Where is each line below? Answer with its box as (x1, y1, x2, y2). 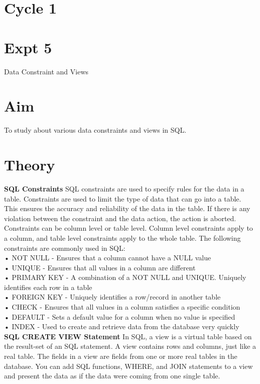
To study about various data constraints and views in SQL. (4, 125, 187, 135)
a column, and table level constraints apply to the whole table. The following (4, 232, 241, 243)
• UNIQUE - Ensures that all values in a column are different (4, 262, 196, 272)
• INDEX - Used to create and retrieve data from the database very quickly (4, 321, 239, 332)
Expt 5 (4, 37, 52, 57)
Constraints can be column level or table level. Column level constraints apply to (4, 223, 253, 233)
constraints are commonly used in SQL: (4, 242, 125, 253)
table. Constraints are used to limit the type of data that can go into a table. (4, 193, 241, 204)
